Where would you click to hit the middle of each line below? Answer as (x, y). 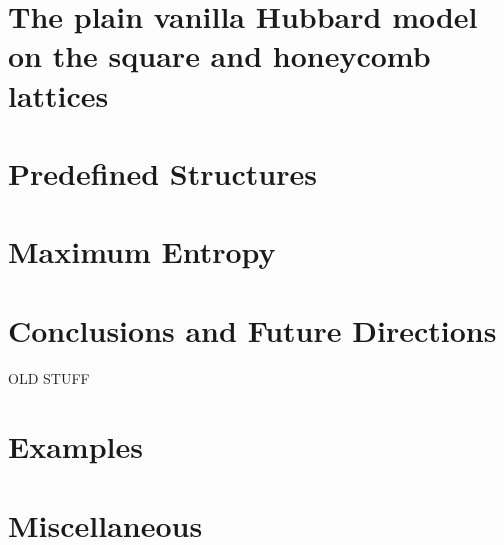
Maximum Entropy (142, 251)
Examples (75, 446)
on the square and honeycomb (219, 55)
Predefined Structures (162, 172)
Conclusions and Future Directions (252, 329)
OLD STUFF (49, 377)
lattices (58, 94)
